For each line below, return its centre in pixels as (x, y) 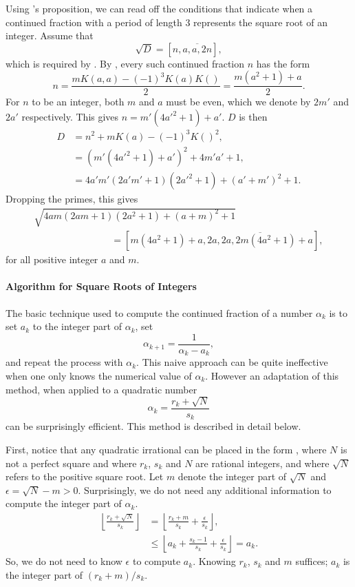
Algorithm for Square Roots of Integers (101, 286)
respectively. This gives (70, 116)
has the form (283, 63)
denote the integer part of (232, 476)
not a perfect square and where (71, 463)
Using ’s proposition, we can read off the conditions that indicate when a (159, 8)
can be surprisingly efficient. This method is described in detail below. (153, 426)
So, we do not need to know (64, 561)
